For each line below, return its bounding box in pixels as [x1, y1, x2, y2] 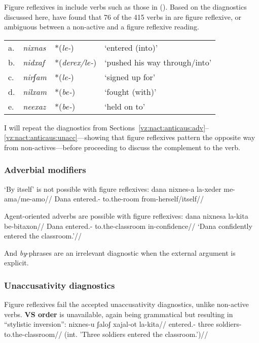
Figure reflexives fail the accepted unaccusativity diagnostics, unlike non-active [4, 299, 249, 310]
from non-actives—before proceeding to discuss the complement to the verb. [4, 142, 240, 152]
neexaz [23, 100, 46, 112]
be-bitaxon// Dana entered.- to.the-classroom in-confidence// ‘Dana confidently [4, 220, 252, 231]
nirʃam [23, 71, 47, 83]
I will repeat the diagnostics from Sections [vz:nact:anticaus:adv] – [4, 122, 209, 132]
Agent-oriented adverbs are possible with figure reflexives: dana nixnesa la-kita [4, 210, 248, 221]
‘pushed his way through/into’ [104, 56, 212, 68]
